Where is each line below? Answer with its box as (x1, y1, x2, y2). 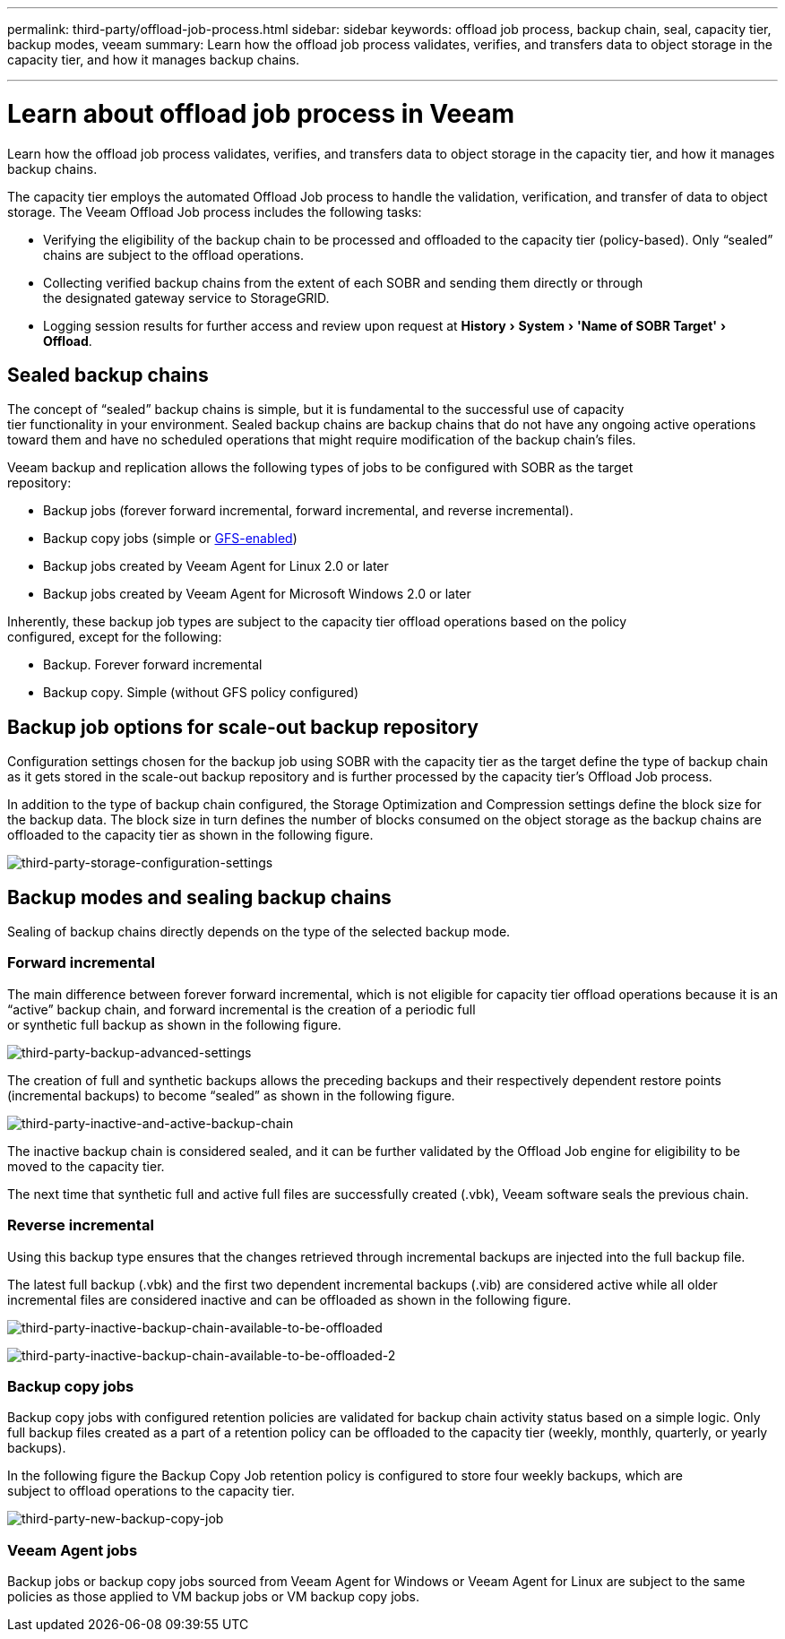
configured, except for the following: (7, 629, 222, 645)
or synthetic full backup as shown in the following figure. (7, 1016, 341, 1032)
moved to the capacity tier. (7, 1158, 165, 1174)
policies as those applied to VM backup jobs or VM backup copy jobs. (7, 1589, 419, 1605)
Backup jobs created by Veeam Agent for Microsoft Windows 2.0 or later (43, 586, 471, 602)
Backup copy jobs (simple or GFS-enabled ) (43, 531, 298, 547)
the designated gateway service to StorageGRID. (43, 289, 330, 306)
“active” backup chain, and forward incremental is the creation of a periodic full (7, 1001, 476, 1017)
